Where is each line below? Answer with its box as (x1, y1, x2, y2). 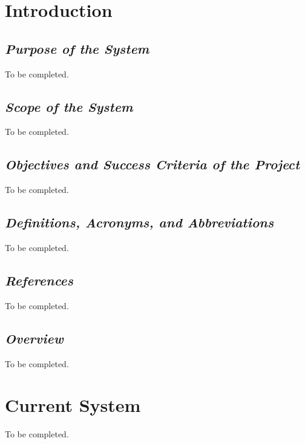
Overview (5, 328, 64, 347)
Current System (5, 393, 141, 417)
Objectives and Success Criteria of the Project (5, 155, 300, 174)
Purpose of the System (5, 39, 149, 57)
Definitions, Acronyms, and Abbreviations (5, 213, 274, 232)
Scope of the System (5, 97, 133, 116)
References (5, 270, 74, 289)
